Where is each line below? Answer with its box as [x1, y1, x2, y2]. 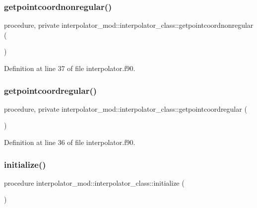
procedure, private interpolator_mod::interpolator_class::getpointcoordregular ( [4, 103, 247, 114]
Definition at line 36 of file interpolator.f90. [4, 137, 135, 147]
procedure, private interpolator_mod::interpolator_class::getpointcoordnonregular [4, 20, 254, 30]
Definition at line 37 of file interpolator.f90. [4, 63, 135, 73]
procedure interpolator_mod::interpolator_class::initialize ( [4, 177, 185, 188]
